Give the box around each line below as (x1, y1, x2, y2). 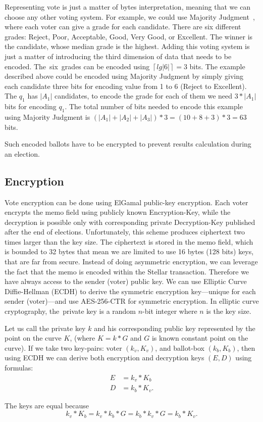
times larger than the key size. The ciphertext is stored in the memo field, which (5, 236, 253, 247)
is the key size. (206, 306, 251, 316)
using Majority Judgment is (5, 111, 90, 122)
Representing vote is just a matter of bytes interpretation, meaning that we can (5, 2, 251, 12)
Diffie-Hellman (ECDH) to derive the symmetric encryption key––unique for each (5, 286, 256, 296)
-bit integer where (142, 306, 197, 316)
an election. (5, 148, 40, 159)
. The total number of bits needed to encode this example (65, 101, 243, 112)
